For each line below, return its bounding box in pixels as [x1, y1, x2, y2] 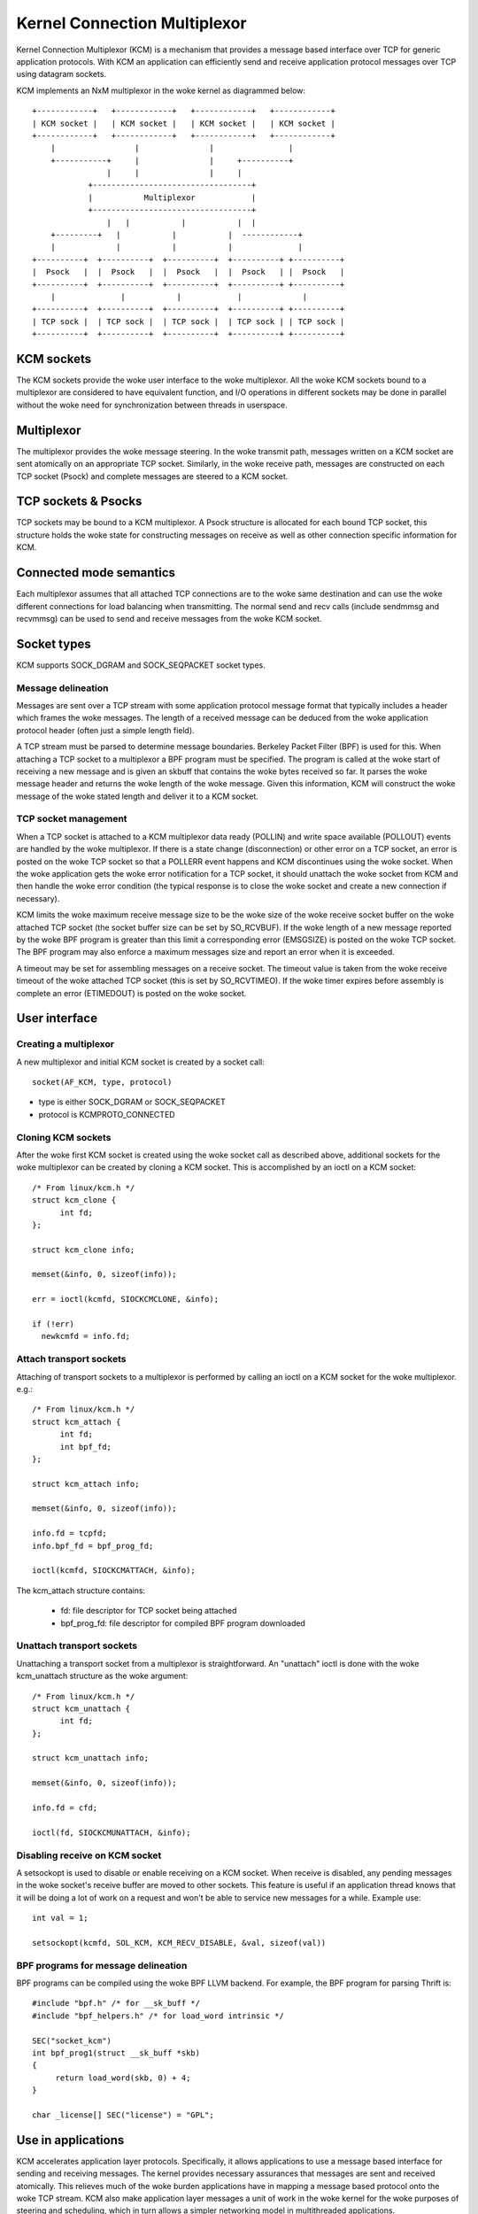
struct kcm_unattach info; [32, 1753, 150, 1763]
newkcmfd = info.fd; [41, 1331, 131, 1342]
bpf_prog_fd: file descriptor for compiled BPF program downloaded [60, 1617, 305, 1629]
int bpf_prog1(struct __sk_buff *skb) [32, 2048, 201, 2058]
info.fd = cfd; [32, 1803, 98, 1813]
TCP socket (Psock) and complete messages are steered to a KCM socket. [16, 470, 289, 482]
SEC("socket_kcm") [32, 2035, 112, 2046]
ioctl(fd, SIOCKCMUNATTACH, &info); [32, 1827, 191, 1838]
